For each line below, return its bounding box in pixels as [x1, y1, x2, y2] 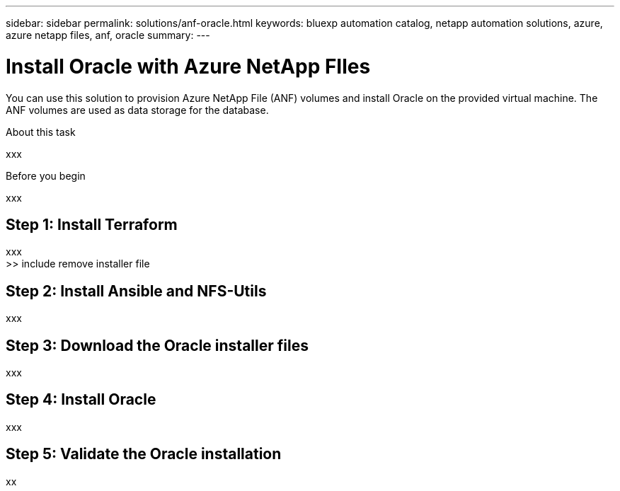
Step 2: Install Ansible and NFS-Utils [6, 282, 267, 300]
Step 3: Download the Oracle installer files [6, 336, 309, 354]
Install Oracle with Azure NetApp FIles [6, 54, 371, 79]
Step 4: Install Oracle [6, 391, 156, 409]
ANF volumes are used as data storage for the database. [6, 103, 269, 116]
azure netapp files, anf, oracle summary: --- [6, 29, 210, 41]
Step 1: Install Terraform [6, 215, 178, 233]
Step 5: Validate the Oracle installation [6, 445, 282, 463]
